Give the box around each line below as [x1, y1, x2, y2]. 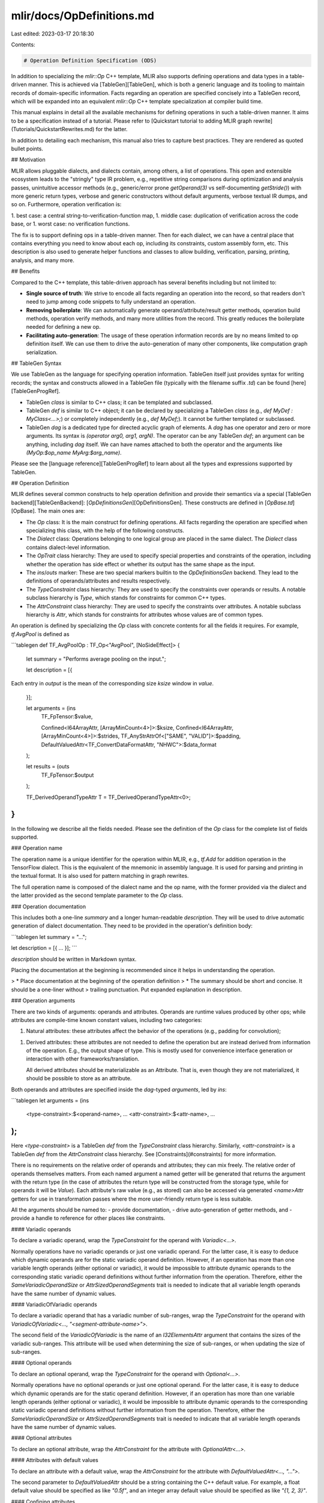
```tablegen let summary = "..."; [11, 933, 87, 940]
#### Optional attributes [11, 1434, 72, 1442]
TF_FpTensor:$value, [41, 713, 93, 720]
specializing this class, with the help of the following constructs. [26, 527, 184, 534]
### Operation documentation [11, 902, 86, 910]
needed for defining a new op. [26, 323, 101, 331]
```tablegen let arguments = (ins [11, 1097, 89, 1104]
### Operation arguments [11, 997, 75, 1004]
